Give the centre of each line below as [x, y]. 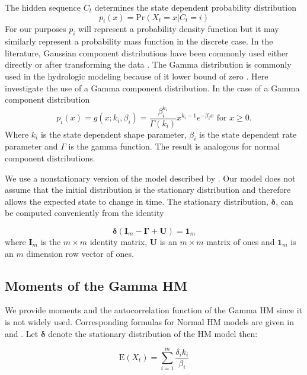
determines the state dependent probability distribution [195, 7]
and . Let [22, 333]
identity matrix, [119, 242]
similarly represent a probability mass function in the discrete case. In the [139, 41]
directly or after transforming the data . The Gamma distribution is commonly [148, 64]
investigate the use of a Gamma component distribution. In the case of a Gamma [152, 88]
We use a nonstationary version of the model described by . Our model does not [150, 178]
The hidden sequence [43, 7]
